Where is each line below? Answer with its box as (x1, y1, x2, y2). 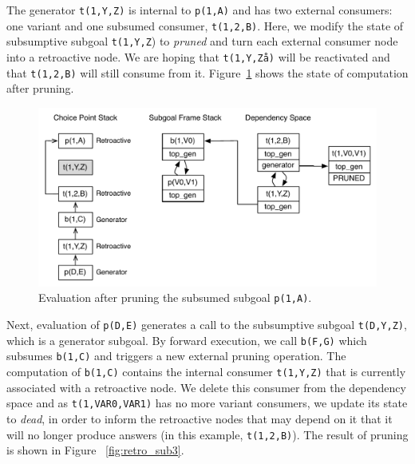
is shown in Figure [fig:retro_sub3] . (6, 442, 184, 458)
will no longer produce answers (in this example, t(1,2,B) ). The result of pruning (6, 426, 409, 442)
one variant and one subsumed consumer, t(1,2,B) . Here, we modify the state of (6, 17, 404, 34)
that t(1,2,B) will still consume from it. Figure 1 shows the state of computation (6, 64, 409, 81)
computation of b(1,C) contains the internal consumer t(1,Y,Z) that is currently (6, 363, 406, 380)
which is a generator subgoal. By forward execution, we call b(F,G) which (6, 331, 367, 348)
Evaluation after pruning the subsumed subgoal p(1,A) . (38, 289, 312, 306)
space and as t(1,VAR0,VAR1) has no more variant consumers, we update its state (6, 395, 408, 411)
